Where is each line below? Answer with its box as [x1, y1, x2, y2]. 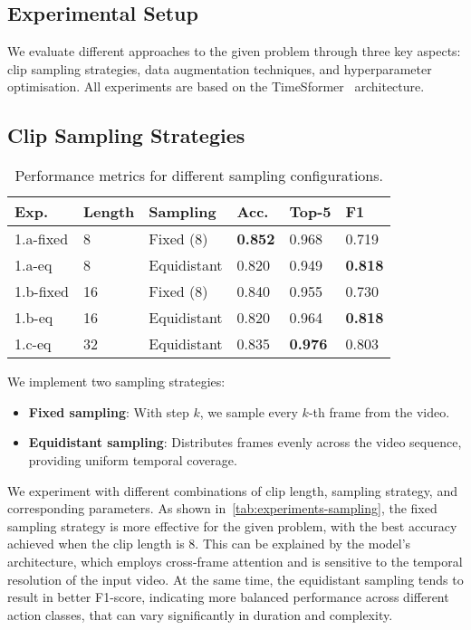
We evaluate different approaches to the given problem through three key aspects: [7, 42, 461, 61]
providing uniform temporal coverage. [28, 450, 237, 469]
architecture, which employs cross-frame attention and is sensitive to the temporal [7, 551, 463, 570]
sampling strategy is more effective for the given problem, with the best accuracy [7, 516, 457, 535]
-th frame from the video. [308, 402, 450, 421]
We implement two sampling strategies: [7, 372, 226, 391]
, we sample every [199, 402, 298, 421]
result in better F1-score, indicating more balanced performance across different [7, 587, 449, 606]
